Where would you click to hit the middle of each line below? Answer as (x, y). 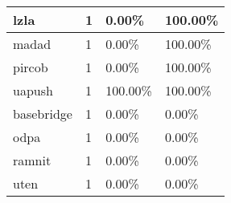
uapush (33, 90)
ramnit (32, 160)
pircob (31, 67)
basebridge (43, 114)
